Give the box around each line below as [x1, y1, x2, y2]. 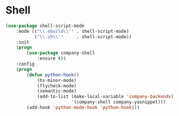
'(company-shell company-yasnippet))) [70, 99, 166, 105]
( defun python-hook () [26, 71, 80, 78]
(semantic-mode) [36, 88, 77, 94]
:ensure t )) [36, 56, 66, 62]
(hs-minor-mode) [36, 77, 77, 83]
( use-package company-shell [26, 50, 95, 56]
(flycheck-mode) [36, 83, 77, 88]
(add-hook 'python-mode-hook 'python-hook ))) [26, 105, 140, 111]
